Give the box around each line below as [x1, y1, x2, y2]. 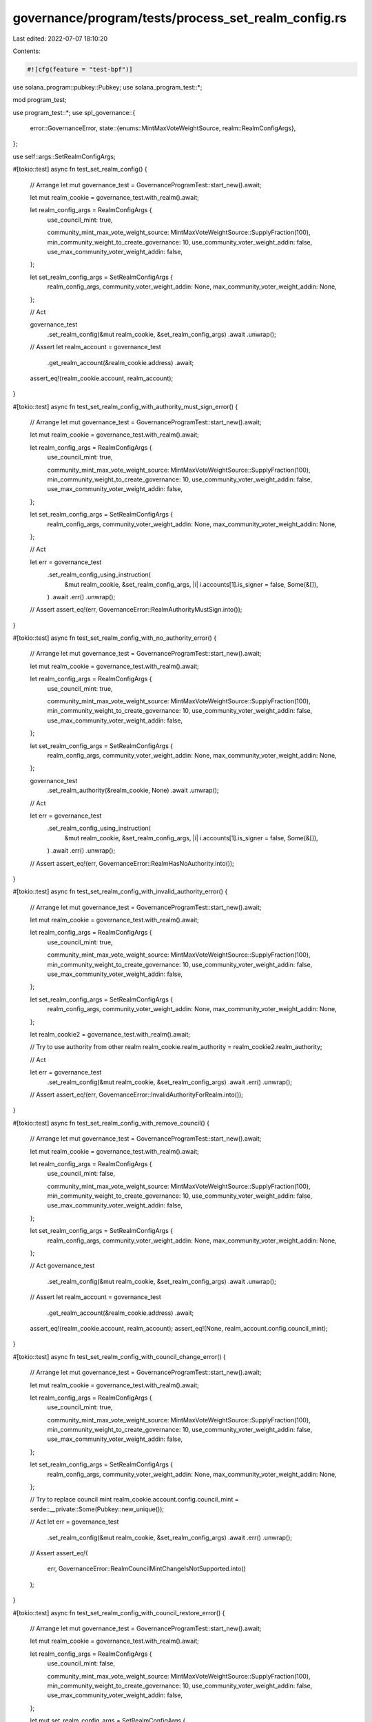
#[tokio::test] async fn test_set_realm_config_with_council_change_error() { [12, 1352, 227, 1360]
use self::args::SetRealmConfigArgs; [12, 152, 116, 160]
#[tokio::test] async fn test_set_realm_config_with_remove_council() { [12, 1119, 210, 1127]
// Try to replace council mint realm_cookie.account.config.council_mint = [30, 1495, 239, 1504]
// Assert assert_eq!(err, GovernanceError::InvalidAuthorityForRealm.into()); [30, 1090, 244, 1099]
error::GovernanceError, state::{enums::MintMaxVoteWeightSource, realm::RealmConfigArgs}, [30, 124, 296, 132]
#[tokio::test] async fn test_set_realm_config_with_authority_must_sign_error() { [12, 402, 238, 411]
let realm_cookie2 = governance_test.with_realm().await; [30, 1030, 191, 1038]
